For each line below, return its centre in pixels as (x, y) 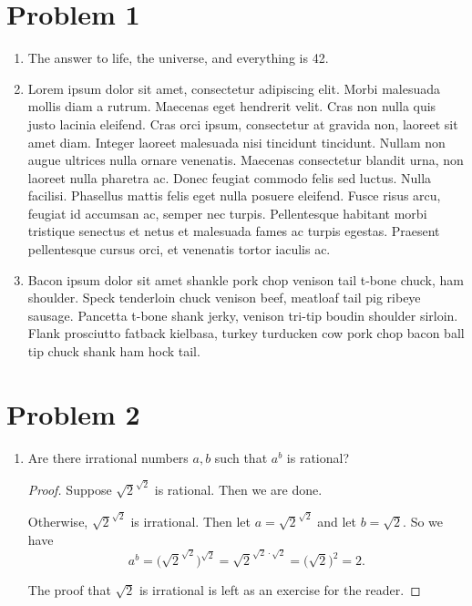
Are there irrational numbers (108, 457)
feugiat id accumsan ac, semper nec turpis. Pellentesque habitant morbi (227, 213)
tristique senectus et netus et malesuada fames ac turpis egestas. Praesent (234, 231)
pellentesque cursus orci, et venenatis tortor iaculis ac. (179, 249)
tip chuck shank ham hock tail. (114, 351)
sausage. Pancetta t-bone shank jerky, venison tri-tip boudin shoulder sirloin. (243, 315)
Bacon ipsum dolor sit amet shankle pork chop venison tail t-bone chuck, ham (246, 279)
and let (337, 522)
